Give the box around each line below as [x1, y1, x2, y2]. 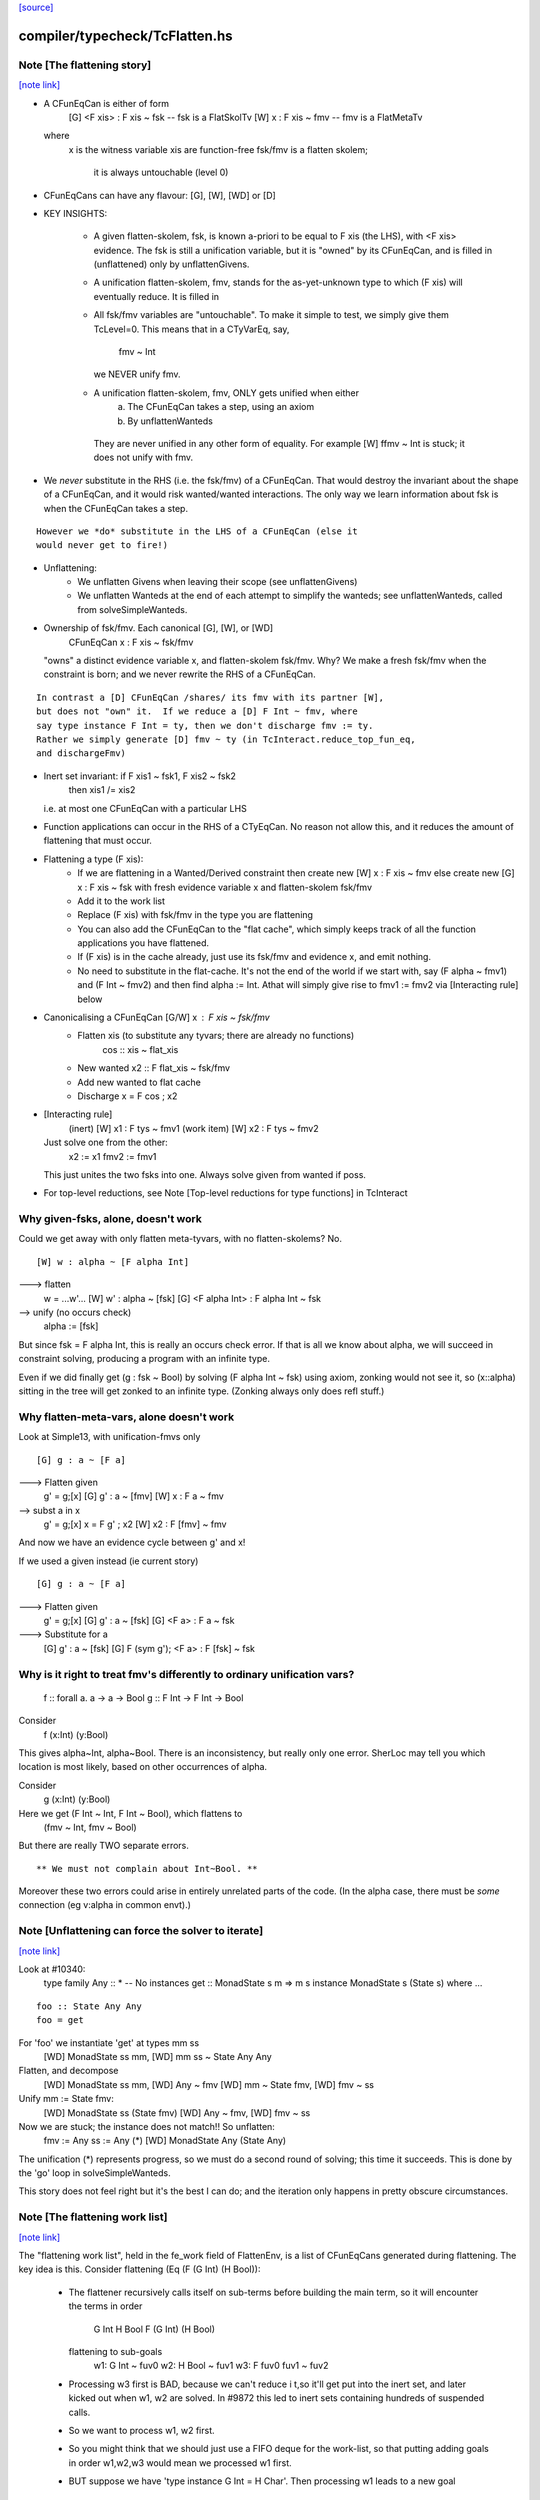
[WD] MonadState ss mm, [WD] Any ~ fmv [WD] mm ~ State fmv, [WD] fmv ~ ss [43, 2078, 375, 2090]
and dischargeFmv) [36, 748, 127, 759]
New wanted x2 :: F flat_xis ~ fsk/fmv [77, 1062, 230, 1074]
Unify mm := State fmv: [18, 2093, 114, 2105]
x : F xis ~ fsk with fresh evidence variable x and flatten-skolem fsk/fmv [77, 881, 373, 893]
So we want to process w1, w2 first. [68, 2424, 215, 2436]
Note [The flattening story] [18, 58, 152, 72]
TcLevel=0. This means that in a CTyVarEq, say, [93, 323, 290, 335]
